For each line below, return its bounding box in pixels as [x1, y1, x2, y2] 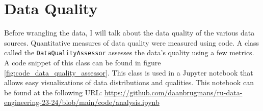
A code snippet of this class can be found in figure [4, 57, 161, 67]
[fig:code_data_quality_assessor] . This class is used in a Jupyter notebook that [4, 67, 253, 78]
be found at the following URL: [4, 87, 102, 97]
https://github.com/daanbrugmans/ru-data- [104, 87, 243, 97]
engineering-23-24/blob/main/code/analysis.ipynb [4, 97, 160, 107]
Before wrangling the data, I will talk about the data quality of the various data [4, 27, 255, 38]
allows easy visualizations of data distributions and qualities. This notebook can [4, 77, 254, 88]
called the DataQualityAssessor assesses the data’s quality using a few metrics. [4, 47, 254, 58]
